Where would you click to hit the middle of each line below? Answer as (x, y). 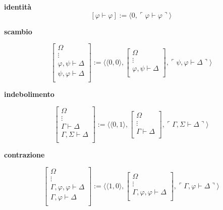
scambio (18, 31)
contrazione (24, 155)
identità (18, 7)
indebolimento (29, 94)
